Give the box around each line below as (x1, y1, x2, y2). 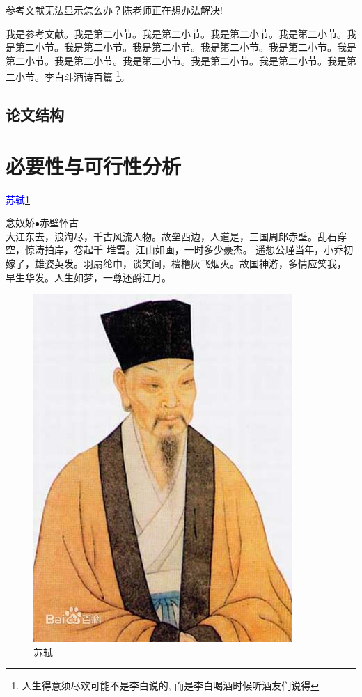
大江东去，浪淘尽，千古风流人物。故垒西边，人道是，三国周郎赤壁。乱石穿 (6, 228, 347, 243)
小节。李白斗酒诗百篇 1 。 (15, 68, 130, 84)
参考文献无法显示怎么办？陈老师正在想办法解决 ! (6, 3, 223, 17)
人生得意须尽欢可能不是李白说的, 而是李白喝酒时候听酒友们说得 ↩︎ (22, 678, 320, 693)
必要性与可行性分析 (6, 151, 182, 180)
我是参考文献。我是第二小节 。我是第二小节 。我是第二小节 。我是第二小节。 (6, 26, 347, 40)
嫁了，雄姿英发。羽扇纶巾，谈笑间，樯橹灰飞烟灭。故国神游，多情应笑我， (6, 256, 347, 270)
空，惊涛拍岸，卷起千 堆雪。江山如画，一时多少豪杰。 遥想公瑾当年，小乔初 (6, 242, 354, 257)
